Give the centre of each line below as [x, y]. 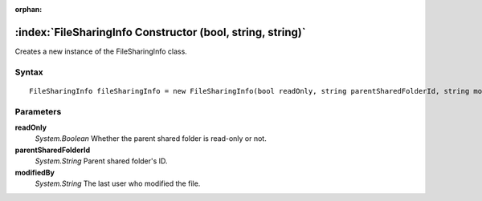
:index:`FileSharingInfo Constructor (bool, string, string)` [160, 32]
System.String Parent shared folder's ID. [101, 161]
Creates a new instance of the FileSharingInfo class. [101, 51]
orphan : [29, 9]
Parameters [38, 111]
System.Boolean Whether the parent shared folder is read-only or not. [151, 139]
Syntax [29, 72]
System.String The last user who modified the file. [118, 183]
